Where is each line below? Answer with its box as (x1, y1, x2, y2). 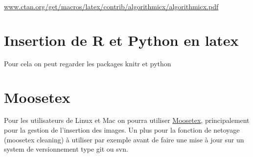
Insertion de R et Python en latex (4, 30, 239, 50)
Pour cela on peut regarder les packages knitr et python (4, 58, 171, 68)
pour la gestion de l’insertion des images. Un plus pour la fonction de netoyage (4, 125, 240, 135)
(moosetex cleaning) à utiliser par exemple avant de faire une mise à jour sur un (4, 134, 244, 144)
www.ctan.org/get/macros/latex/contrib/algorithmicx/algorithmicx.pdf (4, 1, 219, 11)
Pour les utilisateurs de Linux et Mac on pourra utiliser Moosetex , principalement (4, 115, 250, 125)
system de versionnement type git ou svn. (4, 144, 128, 154)
